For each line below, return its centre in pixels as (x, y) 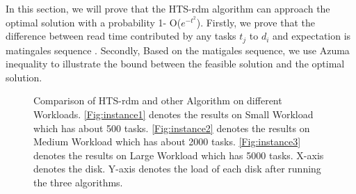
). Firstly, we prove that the (256, 22)
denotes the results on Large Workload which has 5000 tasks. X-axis (179, 155)
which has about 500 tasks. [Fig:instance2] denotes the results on (172, 128)
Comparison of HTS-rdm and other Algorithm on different (158, 100)
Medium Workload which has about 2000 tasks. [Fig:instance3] (167, 142)
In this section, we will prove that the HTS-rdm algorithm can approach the (168, 8)
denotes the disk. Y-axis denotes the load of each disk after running (177, 169)
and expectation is (312, 36)
